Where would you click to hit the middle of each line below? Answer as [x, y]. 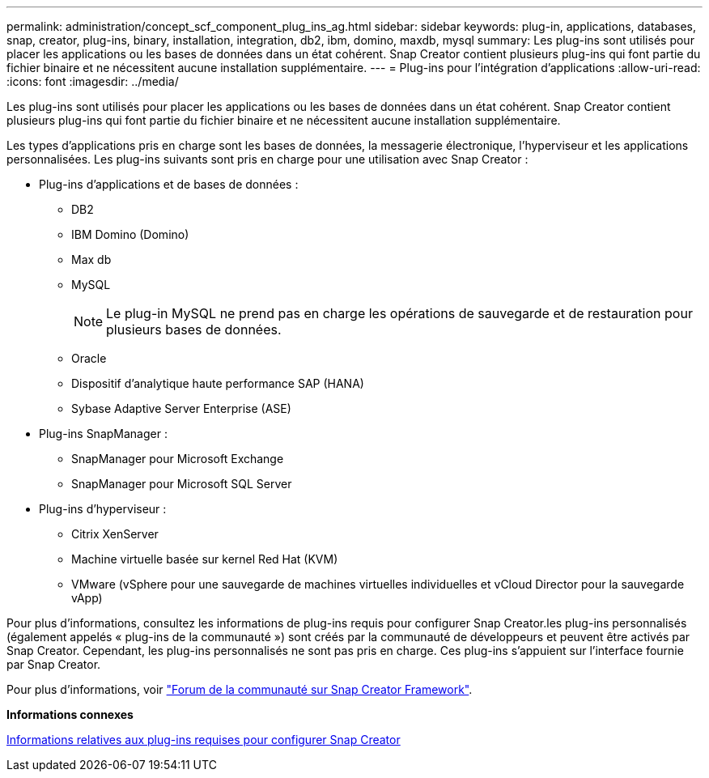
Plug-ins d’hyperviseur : [103, 509]
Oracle [89, 358]
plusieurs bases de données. [194, 329]
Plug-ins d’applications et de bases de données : [169, 184]
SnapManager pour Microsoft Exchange [178, 459]
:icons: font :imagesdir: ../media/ [93, 81]
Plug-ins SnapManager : [103, 434]
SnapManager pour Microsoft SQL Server [182, 484]
